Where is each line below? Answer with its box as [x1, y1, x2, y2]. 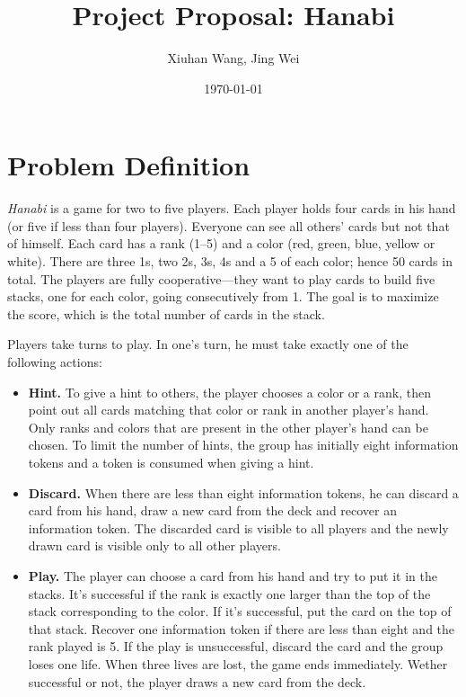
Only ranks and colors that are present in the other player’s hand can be [28, 417, 428, 436]
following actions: [7, 353, 102, 371]
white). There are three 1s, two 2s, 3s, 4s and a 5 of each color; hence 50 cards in [7, 252, 453, 271]
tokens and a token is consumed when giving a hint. [28, 452, 314, 471]
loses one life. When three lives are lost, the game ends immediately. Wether [28, 654, 448, 673]
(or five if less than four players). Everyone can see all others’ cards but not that [7, 216, 450, 235]
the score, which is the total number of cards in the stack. [7, 304, 325, 323]
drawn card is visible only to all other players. [28, 536, 281, 555]
